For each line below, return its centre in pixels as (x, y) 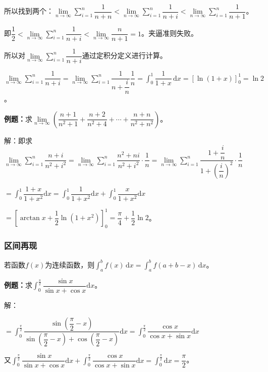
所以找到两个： (29, 11)
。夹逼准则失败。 (170, 33)
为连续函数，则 (70, 264)
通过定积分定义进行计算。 (124, 55)
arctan (30, 218)
